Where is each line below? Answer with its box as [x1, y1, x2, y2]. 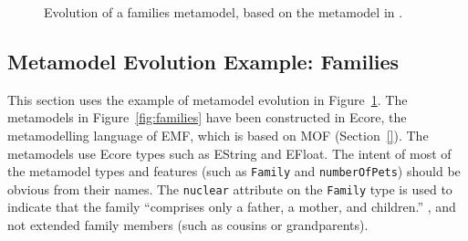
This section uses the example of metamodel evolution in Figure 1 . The [7, 89, 408, 109]
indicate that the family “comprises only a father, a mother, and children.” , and [7, 197, 456, 216]
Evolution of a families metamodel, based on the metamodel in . [44, 3, 403, 21]
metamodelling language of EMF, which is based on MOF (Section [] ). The [7, 125, 429, 144]
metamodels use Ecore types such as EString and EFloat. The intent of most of [7, 143, 452, 162]
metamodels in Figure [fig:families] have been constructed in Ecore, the [7, 108, 407, 127]
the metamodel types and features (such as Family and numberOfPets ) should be [7, 162, 461, 181]
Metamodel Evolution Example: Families [7, 47, 400, 75]
